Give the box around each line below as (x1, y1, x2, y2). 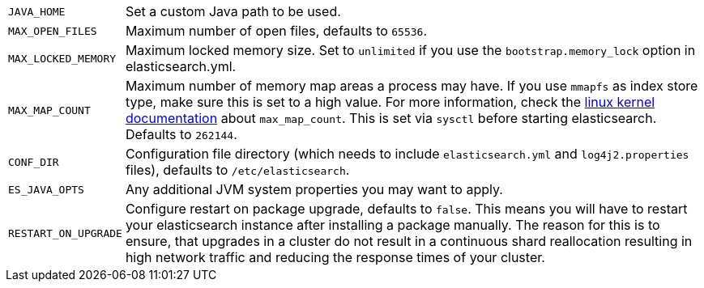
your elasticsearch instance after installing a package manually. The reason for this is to (125, 217, 660, 233)
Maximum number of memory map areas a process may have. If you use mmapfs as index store (125, 78, 698, 94)
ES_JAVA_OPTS (8, 183, 84, 196)
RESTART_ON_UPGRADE (8, 227, 122, 239)
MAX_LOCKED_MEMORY (8, 52, 117, 65)
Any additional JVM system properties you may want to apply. (125, 181, 503, 197)
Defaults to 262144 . (125, 126, 237, 142)
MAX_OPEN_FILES (8, 24, 97, 37)
